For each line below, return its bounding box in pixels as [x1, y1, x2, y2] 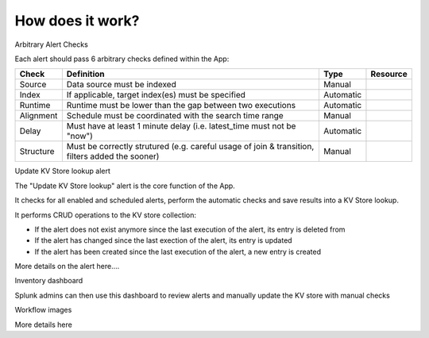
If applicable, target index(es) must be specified [66, 90, 246, 101]
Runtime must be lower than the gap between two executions [66, 100, 296, 111]
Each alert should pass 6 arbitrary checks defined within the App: [14, 54, 230, 63]
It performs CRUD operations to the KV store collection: [14, 210, 196, 220]
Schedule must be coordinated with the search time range [66, 110, 284, 121]
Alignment [19, 110, 58, 121]
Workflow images [14, 305, 72, 315]
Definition [66, 68, 105, 79]
